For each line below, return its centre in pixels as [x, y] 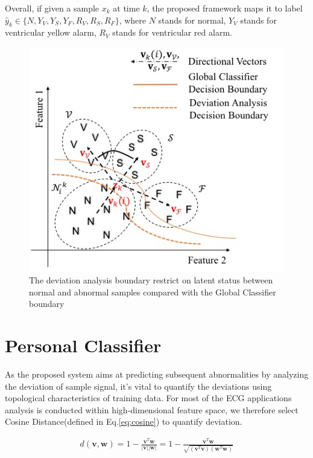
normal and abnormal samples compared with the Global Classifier [153, 292]
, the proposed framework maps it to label [225, 8]
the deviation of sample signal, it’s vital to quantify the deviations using [138, 386]
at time [126, 8]
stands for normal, [192, 20]
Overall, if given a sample [52, 8]
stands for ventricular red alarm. [172, 32]
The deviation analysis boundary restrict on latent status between [151, 280]
